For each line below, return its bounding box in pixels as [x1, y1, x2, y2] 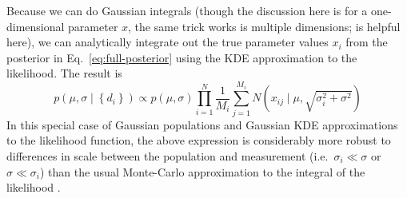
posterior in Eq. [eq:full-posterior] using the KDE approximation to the [6, 49, 357, 65]
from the [345, 34, 388, 50]
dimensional [6, 18, 65, 34]
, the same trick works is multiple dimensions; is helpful [128, 18, 401, 34]
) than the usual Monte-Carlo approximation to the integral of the [39, 163, 365, 180]
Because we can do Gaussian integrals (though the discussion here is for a [6, 2, 368, 18]
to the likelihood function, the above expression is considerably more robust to [6, 132, 391, 148]
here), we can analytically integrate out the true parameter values [6, 34, 329, 50]
